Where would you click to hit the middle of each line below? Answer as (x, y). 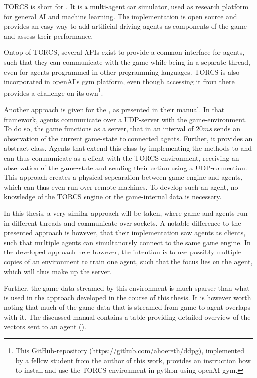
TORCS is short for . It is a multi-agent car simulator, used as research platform (126, 6)
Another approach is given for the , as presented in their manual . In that (114, 109)
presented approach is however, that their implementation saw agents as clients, (125, 232)
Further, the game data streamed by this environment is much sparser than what (127, 288)
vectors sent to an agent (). (45, 326)
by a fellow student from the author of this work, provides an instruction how (133, 360)
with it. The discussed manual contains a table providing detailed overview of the (127, 316)
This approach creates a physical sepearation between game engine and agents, (123, 177)
